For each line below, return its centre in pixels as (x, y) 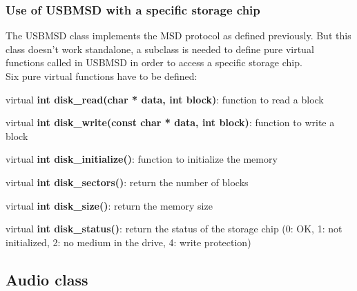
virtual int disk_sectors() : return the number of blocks (127, 182)
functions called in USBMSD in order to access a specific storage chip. (154, 62)
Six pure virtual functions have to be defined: (102, 76)
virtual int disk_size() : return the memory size (109, 205)
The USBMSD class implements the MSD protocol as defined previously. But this (178, 36)
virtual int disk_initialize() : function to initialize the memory (142, 159)
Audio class (47, 279)
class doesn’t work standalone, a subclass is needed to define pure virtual (160, 49)
